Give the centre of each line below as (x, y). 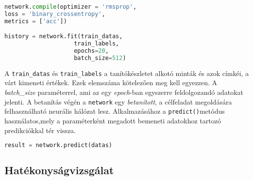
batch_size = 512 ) (100, 58)
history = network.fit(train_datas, (64, 37)
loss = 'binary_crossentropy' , (55, 14)
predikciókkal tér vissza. (40, 130)
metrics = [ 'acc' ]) (36, 21)
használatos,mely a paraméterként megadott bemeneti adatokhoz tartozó (113, 120)
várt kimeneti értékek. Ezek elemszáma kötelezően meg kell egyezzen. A (111, 82)
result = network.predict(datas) (58, 145)
